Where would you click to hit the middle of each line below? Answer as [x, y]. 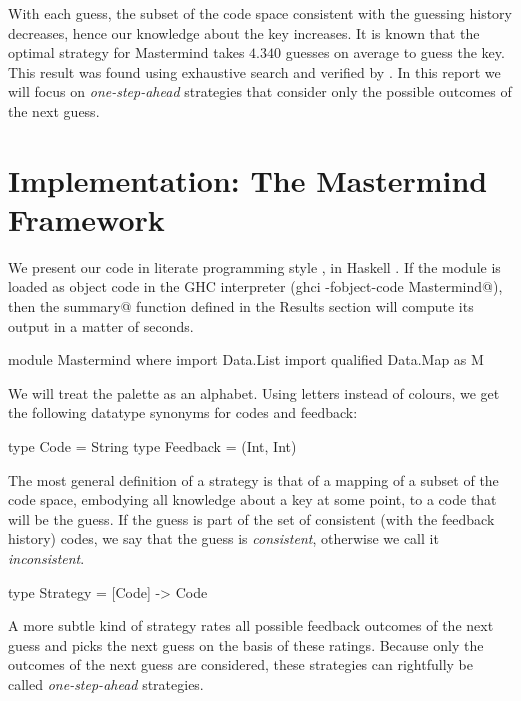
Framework [86, 218]
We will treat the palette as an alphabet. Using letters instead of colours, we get [254, 392]
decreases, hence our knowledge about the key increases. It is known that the [244, 32]
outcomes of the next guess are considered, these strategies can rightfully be [240, 664]
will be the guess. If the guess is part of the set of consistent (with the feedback [251, 518]
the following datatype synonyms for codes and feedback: [183, 412]
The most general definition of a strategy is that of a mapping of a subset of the [253, 479]
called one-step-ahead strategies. [106, 683]
